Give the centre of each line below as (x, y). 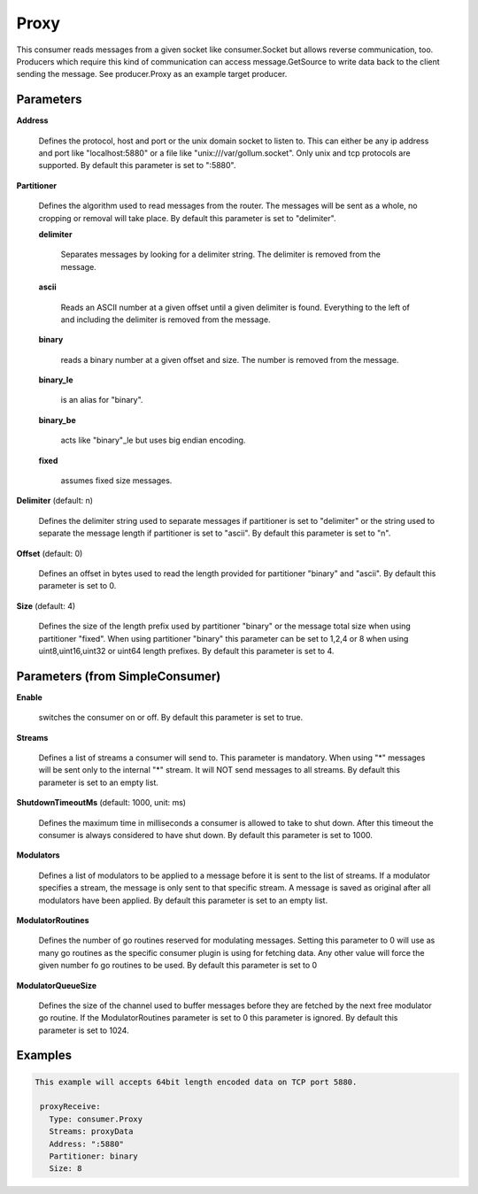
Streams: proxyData (91, 1132)
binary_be (58, 420)
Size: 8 (66, 1169)
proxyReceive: (70, 1107)
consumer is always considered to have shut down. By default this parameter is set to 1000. (206, 835)
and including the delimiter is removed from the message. (166, 320)
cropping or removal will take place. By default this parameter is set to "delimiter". (187, 218)
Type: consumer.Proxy (96, 1119)
